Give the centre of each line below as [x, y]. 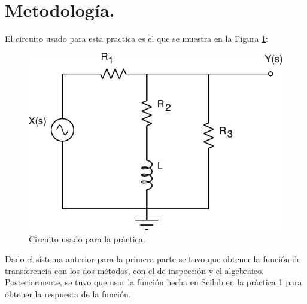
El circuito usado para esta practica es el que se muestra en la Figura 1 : [136, 39]
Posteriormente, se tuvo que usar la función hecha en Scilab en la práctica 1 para [153, 282]
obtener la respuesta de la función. [68, 294]
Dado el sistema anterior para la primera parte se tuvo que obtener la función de [153, 259]
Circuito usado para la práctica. [87, 238]
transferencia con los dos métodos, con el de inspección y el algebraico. [134, 270]
